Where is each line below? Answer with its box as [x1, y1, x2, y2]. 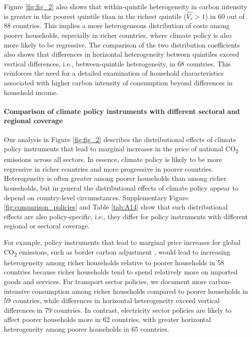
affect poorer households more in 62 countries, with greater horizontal [4, 314, 211, 324]
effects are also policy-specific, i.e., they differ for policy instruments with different [4, 211, 248, 221]
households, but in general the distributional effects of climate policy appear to [4, 183, 238, 193]
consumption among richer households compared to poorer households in [32, 286, 248, 296]
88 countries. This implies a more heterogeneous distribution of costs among [4, 20, 230, 31]
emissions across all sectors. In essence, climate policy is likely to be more [4, 154, 222, 164]
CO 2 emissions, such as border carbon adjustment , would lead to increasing [4, 246, 230, 258]
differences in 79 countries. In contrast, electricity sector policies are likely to [4, 305, 232, 315]
